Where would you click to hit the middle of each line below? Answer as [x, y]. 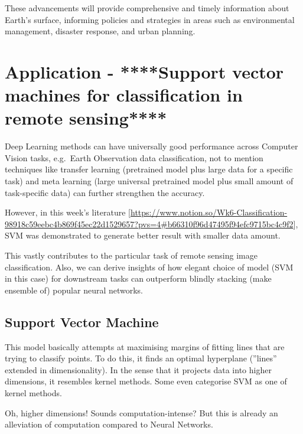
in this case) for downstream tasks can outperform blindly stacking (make [138, 278]
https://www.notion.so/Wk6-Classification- [209, 212]
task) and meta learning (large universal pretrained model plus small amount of [149, 181]
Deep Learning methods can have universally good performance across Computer [151, 146]
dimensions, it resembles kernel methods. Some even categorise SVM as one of [146, 381]
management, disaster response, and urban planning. [100, 31]
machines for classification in [124, 95]
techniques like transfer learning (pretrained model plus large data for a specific [149, 169]
